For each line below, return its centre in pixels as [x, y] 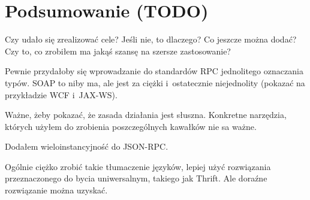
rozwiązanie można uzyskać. [56, 190]
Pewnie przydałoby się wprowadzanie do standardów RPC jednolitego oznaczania [154, 71]
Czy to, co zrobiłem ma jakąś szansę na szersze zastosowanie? [118, 51]
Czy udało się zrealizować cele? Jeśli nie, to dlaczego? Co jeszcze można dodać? [151, 39]
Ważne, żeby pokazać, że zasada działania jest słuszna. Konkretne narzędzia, [146, 115]
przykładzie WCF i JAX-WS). [61, 94]
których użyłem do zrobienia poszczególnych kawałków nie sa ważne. [131, 126]
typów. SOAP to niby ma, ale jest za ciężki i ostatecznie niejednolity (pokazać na [155, 82]
